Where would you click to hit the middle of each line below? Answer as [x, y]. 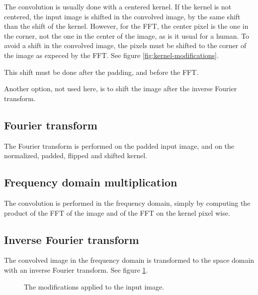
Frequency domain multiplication [91, 182]
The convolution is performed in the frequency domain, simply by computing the [127, 203]
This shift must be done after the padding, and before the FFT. [101, 72]
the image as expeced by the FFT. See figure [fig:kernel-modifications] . [111, 55]
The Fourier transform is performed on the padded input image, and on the [119, 146]
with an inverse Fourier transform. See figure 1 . [76, 269]
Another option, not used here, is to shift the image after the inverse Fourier [121, 88]
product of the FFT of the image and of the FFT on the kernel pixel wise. [117, 212]
